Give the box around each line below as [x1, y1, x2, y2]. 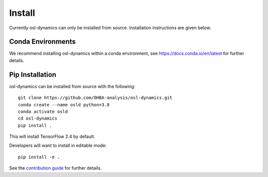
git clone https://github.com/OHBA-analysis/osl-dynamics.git [18, 95, 173, 101]
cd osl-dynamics [18, 116, 58, 121]
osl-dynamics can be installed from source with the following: [9, 83, 135, 89]
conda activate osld [18, 109, 68, 114]
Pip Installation [9, 70, 57, 79]
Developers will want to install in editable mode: [9, 142, 107, 148]
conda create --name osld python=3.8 [18, 102, 110, 107]
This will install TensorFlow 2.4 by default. [9, 133, 95, 139]
